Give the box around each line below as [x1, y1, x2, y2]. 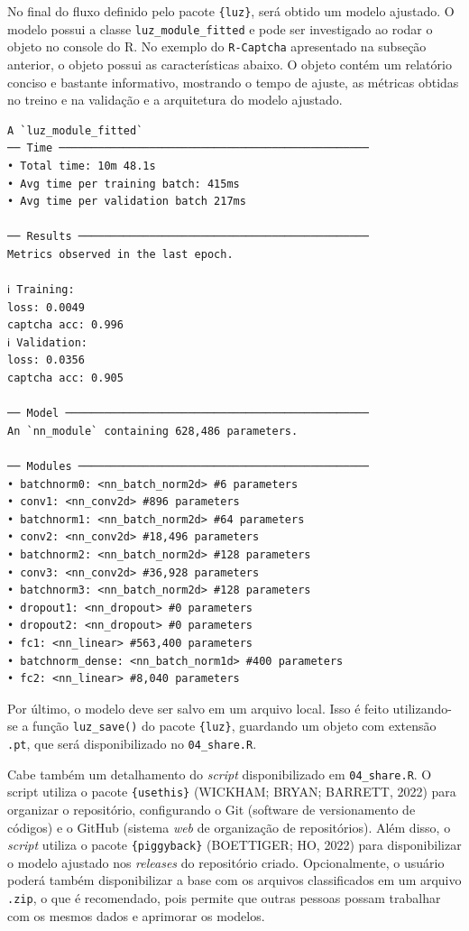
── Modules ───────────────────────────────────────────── [7, 460, 369, 474]
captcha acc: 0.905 [7, 372, 124, 385]
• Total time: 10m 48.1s [7, 159, 156, 172]
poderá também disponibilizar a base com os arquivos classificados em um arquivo [7, 871, 462, 890]
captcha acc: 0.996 [7, 318, 124, 332]
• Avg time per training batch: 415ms [7, 177, 240, 190]
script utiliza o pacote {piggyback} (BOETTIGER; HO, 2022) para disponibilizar [7, 835, 462, 854]
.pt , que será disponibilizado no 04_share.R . [7, 734, 257, 752]
